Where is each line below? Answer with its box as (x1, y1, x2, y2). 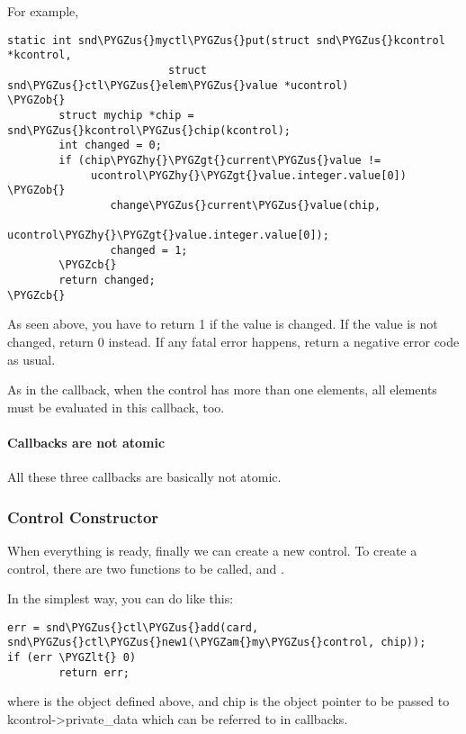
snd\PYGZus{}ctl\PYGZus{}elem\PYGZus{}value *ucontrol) (7, 78, 349, 92)
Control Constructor (7, 505, 159, 528)
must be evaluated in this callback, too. (7, 397, 225, 416)
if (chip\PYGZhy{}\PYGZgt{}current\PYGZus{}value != (58, 153, 381, 167)
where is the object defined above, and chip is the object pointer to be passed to (7, 692, 450, 711)
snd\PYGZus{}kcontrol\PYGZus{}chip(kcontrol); (7, 123, 291, 137)
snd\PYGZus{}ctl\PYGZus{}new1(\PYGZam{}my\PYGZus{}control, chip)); (7, 636, 426, 649)
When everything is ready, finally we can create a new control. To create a (7, 540, 417, 559)
